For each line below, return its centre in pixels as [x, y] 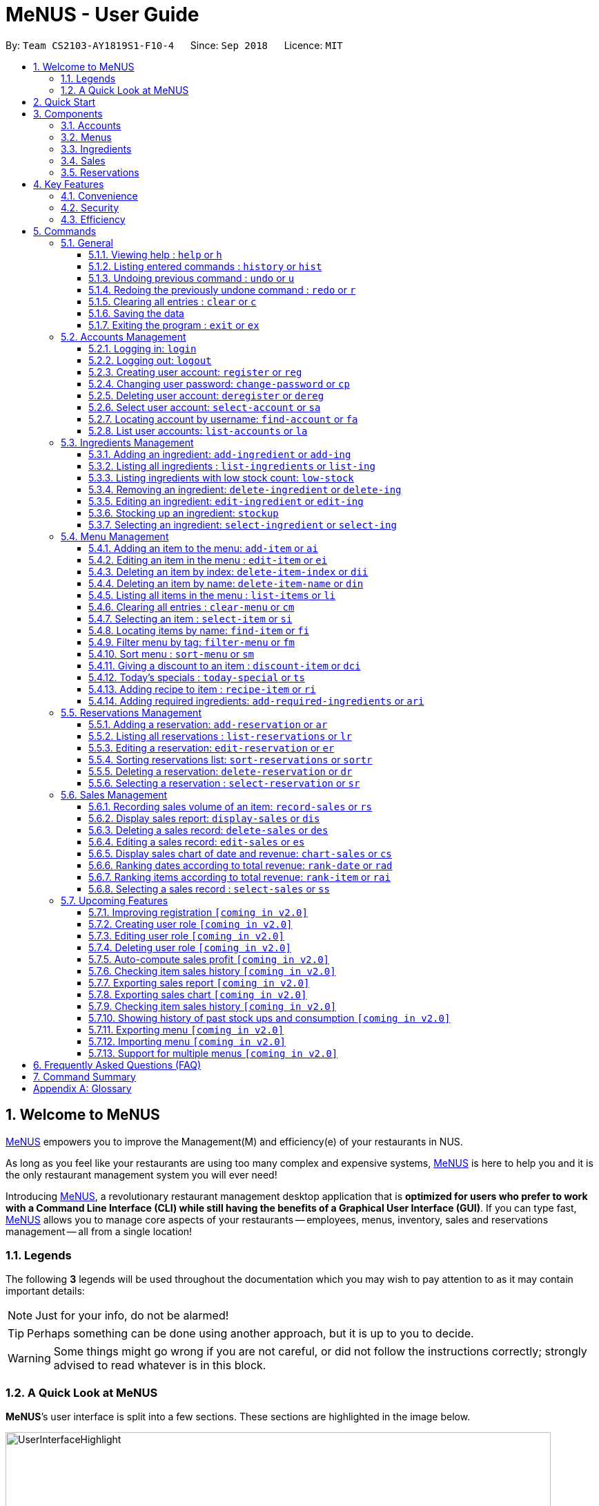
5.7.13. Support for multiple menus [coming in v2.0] [213, 1053]
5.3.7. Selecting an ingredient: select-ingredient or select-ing [243, 524]
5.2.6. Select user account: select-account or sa [205, 407]
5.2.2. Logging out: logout [150, 360]
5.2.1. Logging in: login [143, 348]
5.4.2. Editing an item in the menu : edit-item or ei [208, 560]
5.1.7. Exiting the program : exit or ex [174, 325]
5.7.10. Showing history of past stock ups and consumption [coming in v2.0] [269, 1018]
